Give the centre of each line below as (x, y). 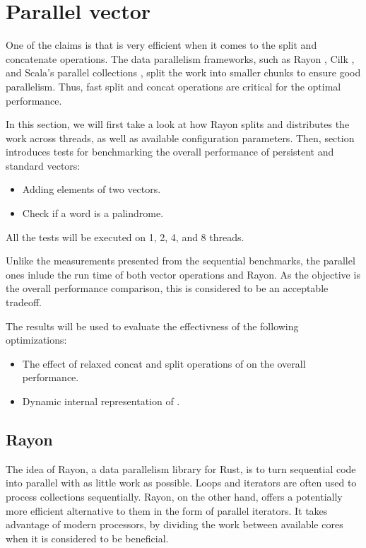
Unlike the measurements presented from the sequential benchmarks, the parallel (181, 261)
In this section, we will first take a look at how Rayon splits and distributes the (178, 124)
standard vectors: (43, 165)
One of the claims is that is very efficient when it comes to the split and (161, 45)
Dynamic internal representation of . (101, 401)
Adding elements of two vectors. (91, 189)
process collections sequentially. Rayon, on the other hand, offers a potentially (174, 496)
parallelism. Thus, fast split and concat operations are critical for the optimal (173, 86)
